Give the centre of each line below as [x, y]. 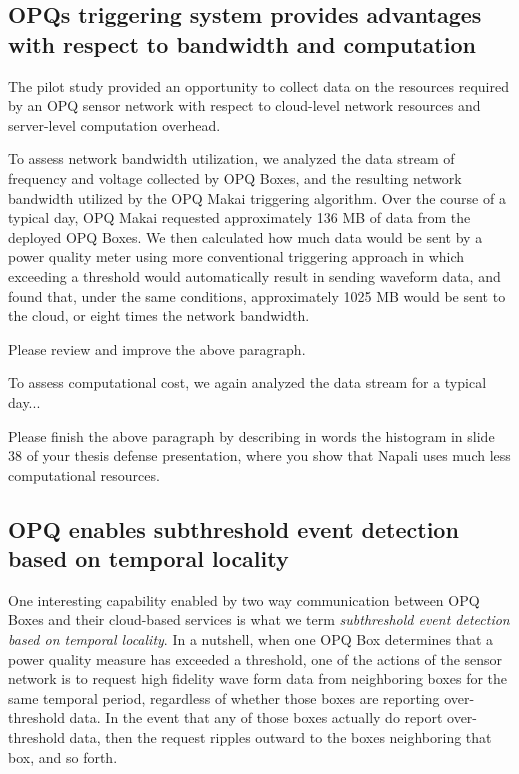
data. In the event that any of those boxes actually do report [256, 717]
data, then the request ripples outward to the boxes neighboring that [280, 737]
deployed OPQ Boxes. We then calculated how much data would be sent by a [245, 236]
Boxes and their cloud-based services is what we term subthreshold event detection [259, 619]
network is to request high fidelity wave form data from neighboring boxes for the [258, 678]
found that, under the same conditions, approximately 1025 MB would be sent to [257, 295]
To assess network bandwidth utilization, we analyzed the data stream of [231, 158]
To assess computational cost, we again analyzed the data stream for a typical [247, 382]
